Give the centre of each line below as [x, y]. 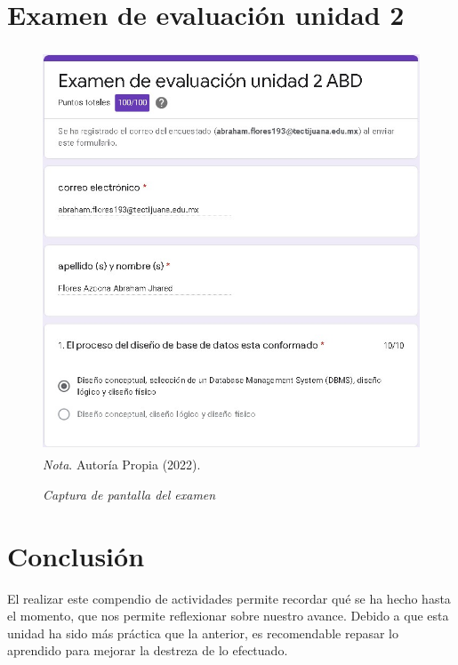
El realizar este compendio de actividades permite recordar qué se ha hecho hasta [229, 598]
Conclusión [76, 555]
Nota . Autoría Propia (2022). [122, 465]
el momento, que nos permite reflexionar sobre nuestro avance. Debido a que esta [228, 616]
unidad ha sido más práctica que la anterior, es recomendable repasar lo [203, 633]
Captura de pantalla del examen [129, 494]
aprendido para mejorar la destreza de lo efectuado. [148, 650]
